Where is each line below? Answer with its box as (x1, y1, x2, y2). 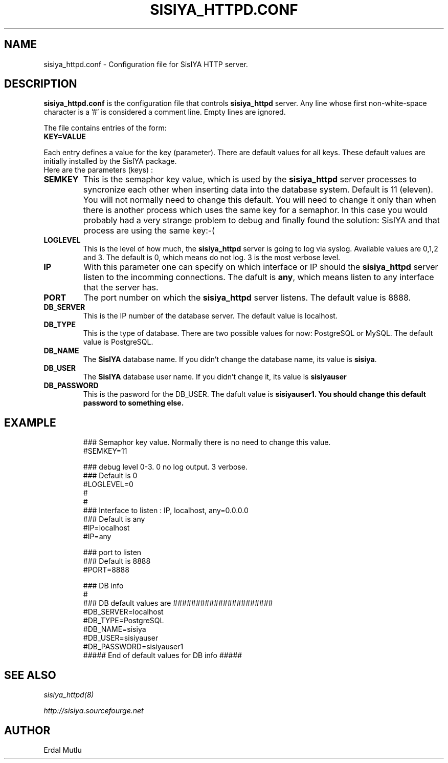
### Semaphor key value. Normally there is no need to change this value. (83, 438, 331, 447)
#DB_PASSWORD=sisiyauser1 (83, 642, 184, 651)
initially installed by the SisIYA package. (43, 157, 177, 166)
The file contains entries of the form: (43, 123, 167, 133)
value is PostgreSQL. (83, 337, 153, 347)
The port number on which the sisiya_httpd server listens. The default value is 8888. (83, 292, 411, 303)
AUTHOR (4, 724, 51, 737)
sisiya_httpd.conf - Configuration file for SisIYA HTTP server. (43, 59, 248, 69)
